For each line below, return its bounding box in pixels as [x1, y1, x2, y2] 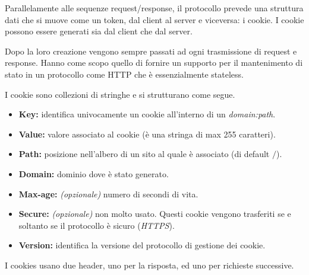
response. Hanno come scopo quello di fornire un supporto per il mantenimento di [5, 56, 303, 69]
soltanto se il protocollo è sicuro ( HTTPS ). [18, 219, 175, 231]
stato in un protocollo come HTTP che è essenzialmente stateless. [5, 68, 244, 80]
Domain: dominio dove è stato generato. [18, 167, 169, 180]
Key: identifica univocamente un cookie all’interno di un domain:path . [18, 108, 276, 120]
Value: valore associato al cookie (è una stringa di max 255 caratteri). [18, 127, 276, 140]
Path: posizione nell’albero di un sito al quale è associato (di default [18, 148, 270, 160]
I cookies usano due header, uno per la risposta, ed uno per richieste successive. [5, 258, 294, 271]
